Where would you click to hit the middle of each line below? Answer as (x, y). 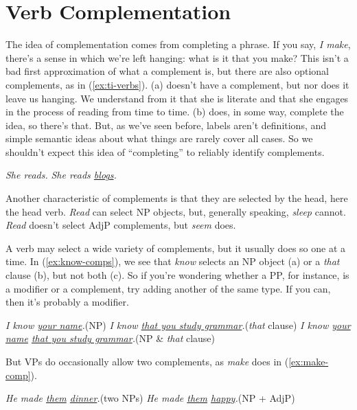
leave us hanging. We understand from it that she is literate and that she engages (177, 98)
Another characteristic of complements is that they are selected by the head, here (177, 198)
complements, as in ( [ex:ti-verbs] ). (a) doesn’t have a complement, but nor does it (177, 84)
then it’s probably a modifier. (67, 302)
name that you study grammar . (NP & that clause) (111, 338)
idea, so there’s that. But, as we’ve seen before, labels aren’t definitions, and (166, 125)
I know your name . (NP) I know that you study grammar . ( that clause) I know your (178, 324)
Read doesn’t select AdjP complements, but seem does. (121, 225)
